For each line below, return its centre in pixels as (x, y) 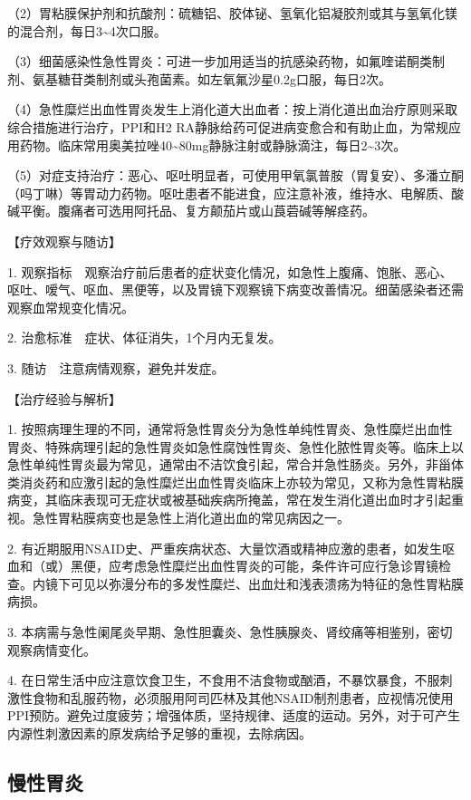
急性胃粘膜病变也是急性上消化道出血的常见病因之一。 (191, 518)
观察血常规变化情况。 (71, 307)
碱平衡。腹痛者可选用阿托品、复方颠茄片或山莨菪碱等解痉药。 (191, 211)
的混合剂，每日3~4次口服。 (87, 30)
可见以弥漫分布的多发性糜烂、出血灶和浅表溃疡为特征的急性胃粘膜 (267, 583)
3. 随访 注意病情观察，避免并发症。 (116, 367)
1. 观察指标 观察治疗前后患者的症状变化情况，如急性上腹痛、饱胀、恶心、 (230, 271)
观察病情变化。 (52, 649)
